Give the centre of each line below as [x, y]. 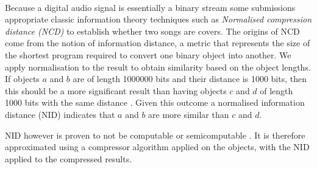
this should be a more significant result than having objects [116, 90]
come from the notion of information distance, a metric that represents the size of [158, 43]
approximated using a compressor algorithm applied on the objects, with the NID [157, 147]
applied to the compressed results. [69, 158]
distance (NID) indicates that [60, 114]
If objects [22, 79]
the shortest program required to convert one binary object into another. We [148, 54]
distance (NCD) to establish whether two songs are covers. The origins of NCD [152, 31]
